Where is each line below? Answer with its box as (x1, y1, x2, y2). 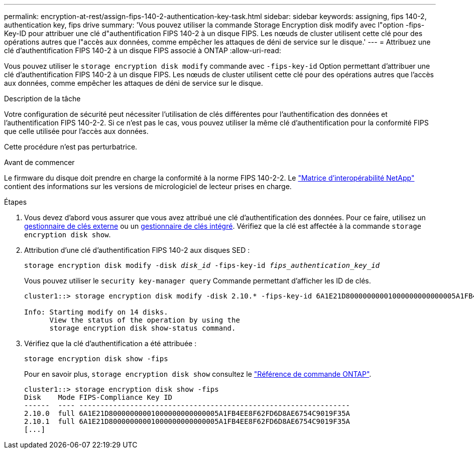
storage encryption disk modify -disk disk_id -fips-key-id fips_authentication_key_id (24, 261, 380, 269)
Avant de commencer (4, 158, 75, 167)
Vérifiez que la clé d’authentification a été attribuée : (24, 339, 197, 348)
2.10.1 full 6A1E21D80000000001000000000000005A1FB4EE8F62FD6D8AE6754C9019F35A (24, 417, 350, 425)
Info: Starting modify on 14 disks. (24, 308, 168, 316)
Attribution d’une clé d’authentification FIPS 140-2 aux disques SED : (24, 246, 250, 254)
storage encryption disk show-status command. (49, 324, 236, 332)
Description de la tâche (4, 94, 81, 103)
